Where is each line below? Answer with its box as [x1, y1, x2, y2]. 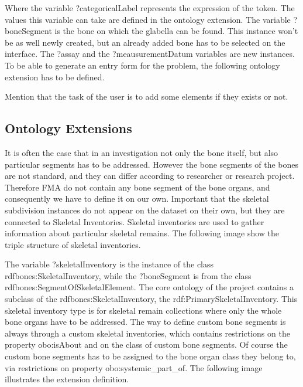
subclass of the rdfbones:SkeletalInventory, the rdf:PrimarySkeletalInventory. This [5, 293, 298, 305]
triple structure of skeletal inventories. [5, 238, 141, 250]
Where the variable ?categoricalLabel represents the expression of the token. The [5, 2, 295, 13]
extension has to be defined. [5, 70, 105, 83]
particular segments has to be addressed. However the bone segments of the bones [5, 158, 298, 170]
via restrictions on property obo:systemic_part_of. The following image [5, 361, 263, 374]
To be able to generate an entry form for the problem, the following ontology [5, 59, 280, 71]
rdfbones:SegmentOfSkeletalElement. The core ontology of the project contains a [5, 281, 294, 293]
